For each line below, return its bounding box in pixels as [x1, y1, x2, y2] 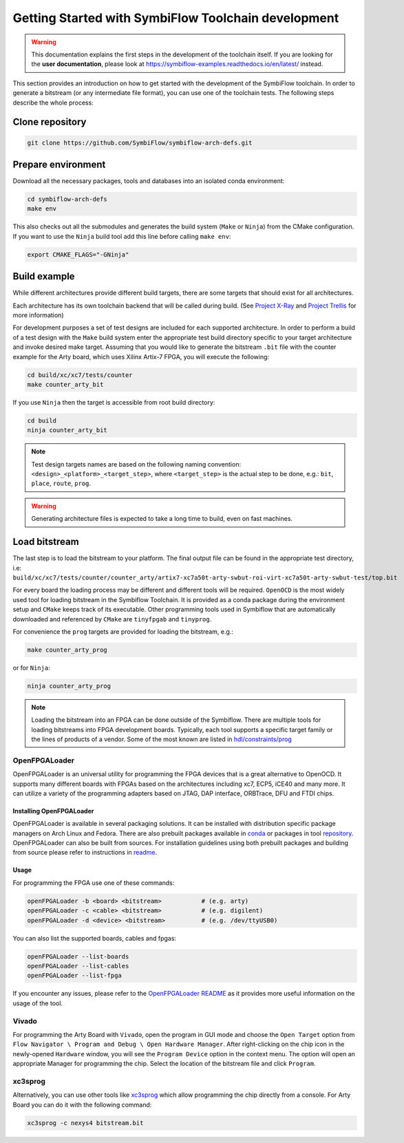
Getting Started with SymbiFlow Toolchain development [12, 10, 339, 25]
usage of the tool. [12, 998, 63, 1007]
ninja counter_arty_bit [27, 427, 108, 434]
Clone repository [12, 116, 87, 128]
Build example [12, 270, 75, 282]
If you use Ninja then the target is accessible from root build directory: [12, 398, 215, 406]
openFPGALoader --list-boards [27, 952, 129, 960]
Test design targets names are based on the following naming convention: [31, 460, 241, 468]
